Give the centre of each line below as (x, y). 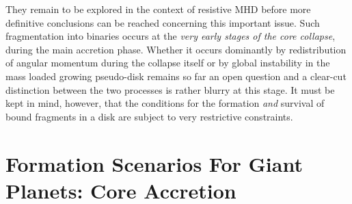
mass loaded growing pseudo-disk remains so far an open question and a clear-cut (176, 76)
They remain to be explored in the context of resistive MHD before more (158, 9)
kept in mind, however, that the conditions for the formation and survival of (165, 103)
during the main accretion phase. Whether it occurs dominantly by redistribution (176, 49)
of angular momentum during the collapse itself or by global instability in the (168, 63)
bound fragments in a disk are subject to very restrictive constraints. (149, 116)
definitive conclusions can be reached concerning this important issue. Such (163, 22)
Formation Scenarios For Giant (154, 163)
